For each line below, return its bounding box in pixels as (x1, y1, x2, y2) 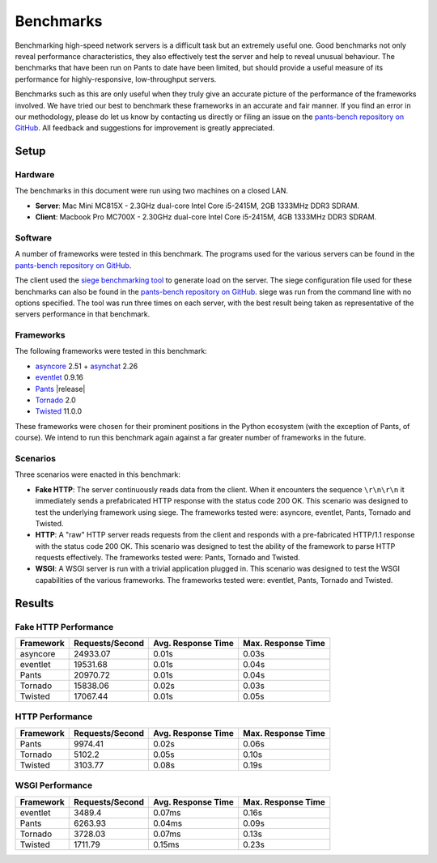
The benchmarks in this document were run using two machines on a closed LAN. (15, 186, 289, 196)
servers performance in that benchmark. (15, 309, 151, 319)
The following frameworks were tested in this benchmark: (15, 346, 208, 356)
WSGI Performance (15, 780, 93, 791)
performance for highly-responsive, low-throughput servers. (15, 74, 217, 84)
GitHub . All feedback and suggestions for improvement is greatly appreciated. (15, 123, 275, 133)
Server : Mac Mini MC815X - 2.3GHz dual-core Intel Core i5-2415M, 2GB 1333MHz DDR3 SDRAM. (35, 201, 360, 210)
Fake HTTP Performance (15, 621, 114, 632)
